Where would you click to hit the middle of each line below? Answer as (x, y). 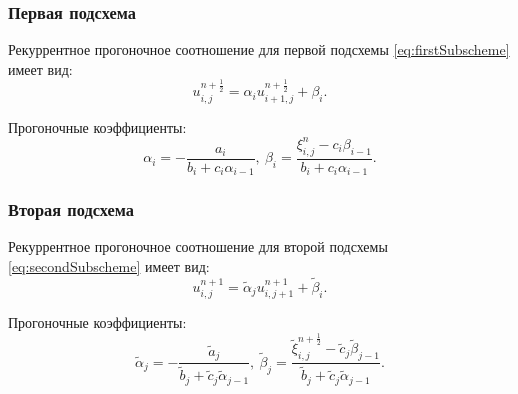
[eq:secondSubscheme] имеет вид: (109, 266)
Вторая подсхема (71, 209)
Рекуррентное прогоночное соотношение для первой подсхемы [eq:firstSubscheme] (259, 49)
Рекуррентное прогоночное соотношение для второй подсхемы (198, 246)
